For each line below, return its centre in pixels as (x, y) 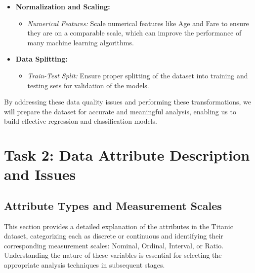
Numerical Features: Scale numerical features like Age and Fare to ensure (138, 23)
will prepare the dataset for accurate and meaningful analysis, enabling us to (120, 111)
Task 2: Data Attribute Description (127, 155)
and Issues (40, 174)
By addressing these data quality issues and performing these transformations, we (128, 102)
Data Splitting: (42, 59)
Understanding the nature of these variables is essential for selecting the (113, 255)
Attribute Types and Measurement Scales (113, 205)
